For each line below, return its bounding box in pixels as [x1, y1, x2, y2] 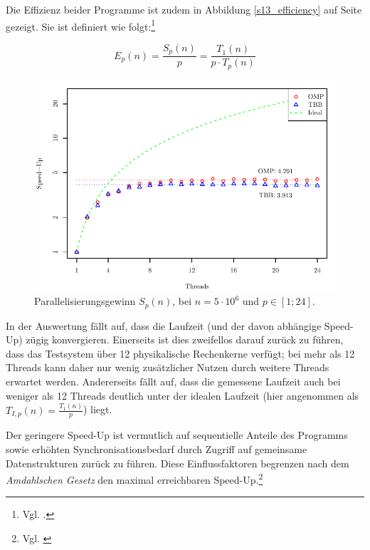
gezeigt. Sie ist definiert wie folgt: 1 [6, 16, 156, 33]
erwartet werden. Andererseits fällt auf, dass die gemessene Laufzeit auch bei [6, 374, 341, 388]
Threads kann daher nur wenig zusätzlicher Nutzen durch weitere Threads [6, 360, 329, 375]
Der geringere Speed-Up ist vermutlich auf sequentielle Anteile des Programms [6, 427, 348, 442]
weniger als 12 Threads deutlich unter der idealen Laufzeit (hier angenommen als [6, 388, 359, 403]
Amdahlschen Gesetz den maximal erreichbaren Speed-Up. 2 [6, 470, 263, 487]
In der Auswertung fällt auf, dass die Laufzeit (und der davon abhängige [6, 318, 322, 333]
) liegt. [83, 402, 112, 417]
